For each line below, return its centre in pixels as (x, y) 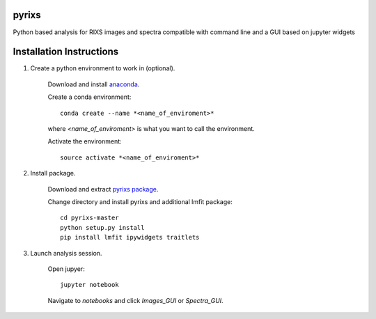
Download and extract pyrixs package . (103, 189)
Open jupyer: (66, 269)
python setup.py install (102, 227)
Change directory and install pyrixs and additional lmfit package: (140, 201)
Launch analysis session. (66, 253)
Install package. (53, 173)
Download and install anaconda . (94, 84)
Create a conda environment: (89, 97)
